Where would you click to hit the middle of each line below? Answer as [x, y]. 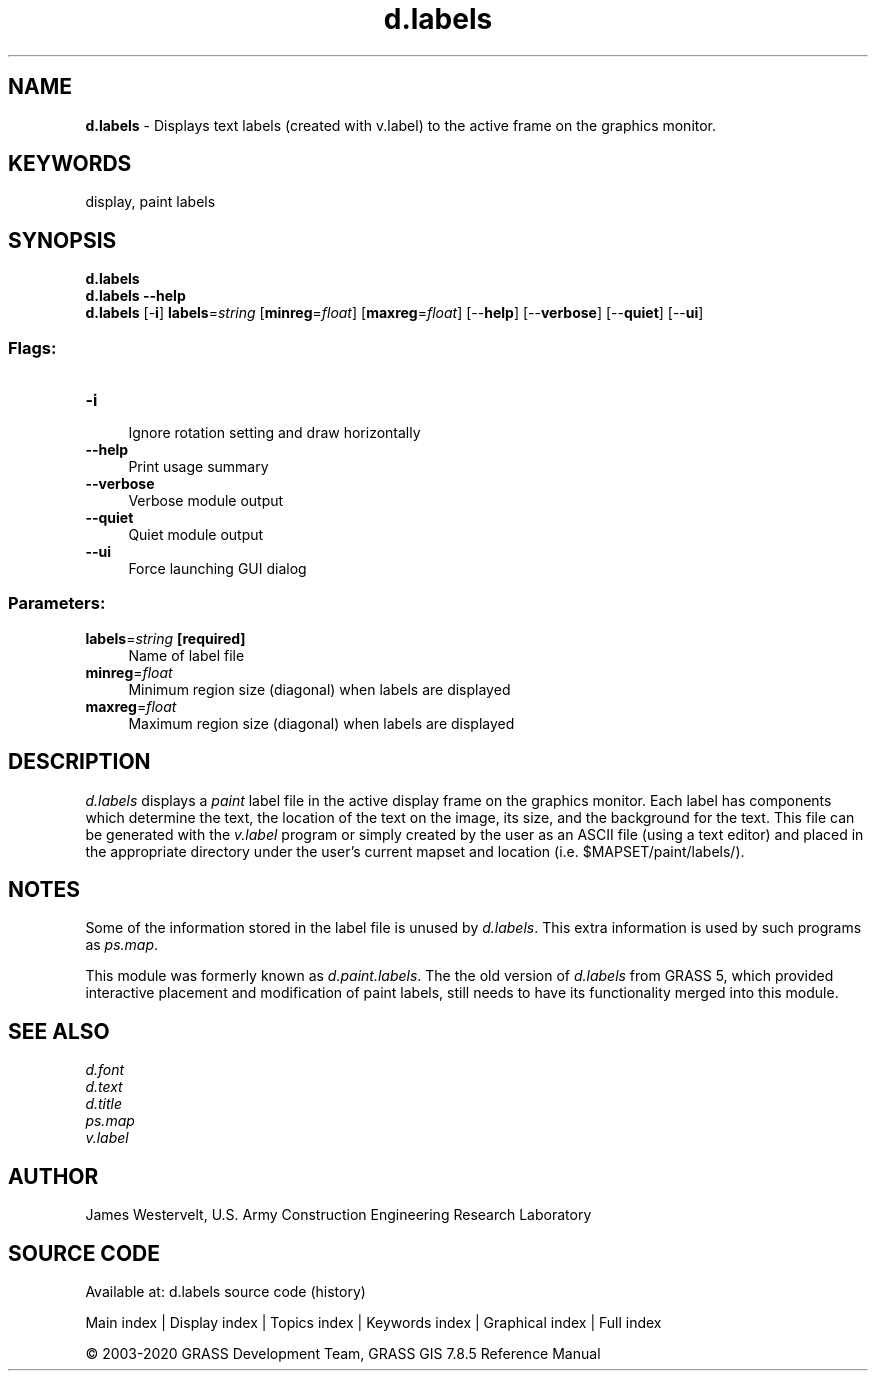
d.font [105, 1070]
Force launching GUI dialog [217, 569]
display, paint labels [150, 202]
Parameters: [57, 603]
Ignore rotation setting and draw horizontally [274, 433]
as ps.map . [122, 945]
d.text [104, 1087]
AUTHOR [53, 1176]
